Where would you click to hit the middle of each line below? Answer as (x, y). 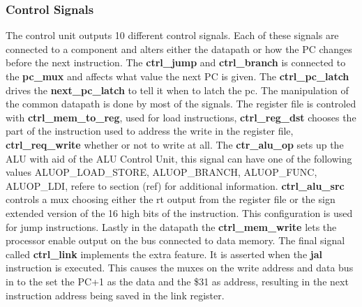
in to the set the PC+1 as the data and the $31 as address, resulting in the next (177, 281)
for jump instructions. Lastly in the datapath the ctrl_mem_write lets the (171, 226)
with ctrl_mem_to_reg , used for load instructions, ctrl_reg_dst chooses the (181, 117)
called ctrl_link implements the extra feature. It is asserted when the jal (164, 254)
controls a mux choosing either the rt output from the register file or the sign (171, 199)
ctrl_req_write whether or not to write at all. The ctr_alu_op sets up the (175, 144)
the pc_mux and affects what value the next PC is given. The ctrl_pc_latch (178, 76)
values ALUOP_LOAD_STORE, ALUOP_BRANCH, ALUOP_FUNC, (161, 172)
